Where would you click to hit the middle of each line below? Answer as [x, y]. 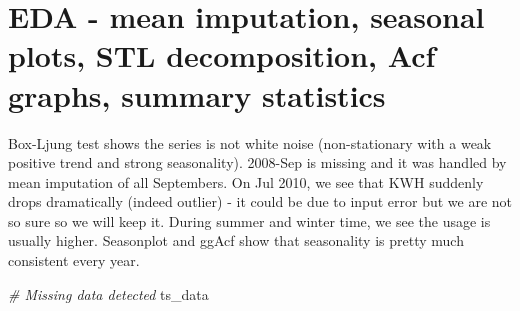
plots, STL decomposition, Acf [222, 55]
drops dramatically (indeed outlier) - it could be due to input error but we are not [260, 201]
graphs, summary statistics [197, 94]
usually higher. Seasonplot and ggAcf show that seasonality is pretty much [236, 240]
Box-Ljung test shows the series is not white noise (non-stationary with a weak [250, 142]
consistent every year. [74, 260]
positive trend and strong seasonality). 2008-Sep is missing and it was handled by [257, 162]
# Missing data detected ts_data [108, 293]
